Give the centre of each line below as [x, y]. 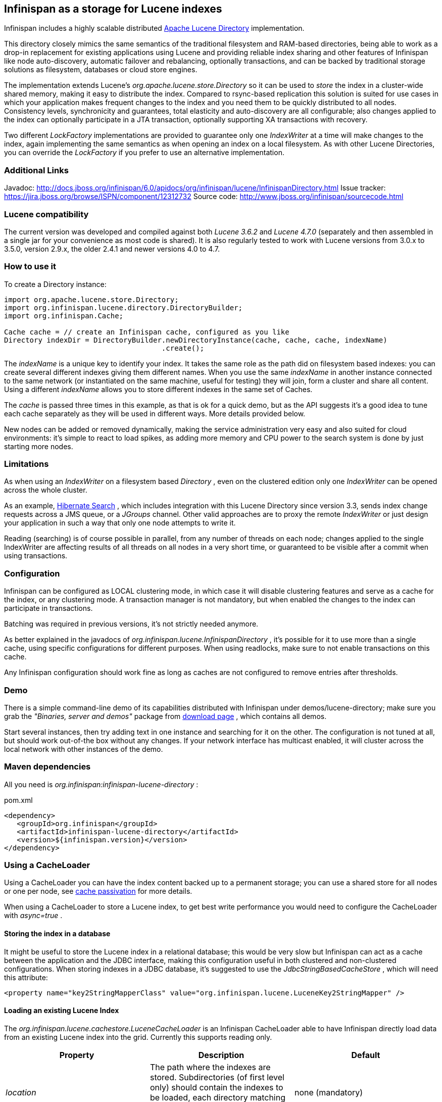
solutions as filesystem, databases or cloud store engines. [101, 70]
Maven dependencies [47, 767]
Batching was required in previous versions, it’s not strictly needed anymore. [131, 624]
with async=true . [33, 916]
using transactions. [36, 556]
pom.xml [18, 800]
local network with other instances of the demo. [84, 749]
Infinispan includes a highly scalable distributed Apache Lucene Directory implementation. [154, 28]
